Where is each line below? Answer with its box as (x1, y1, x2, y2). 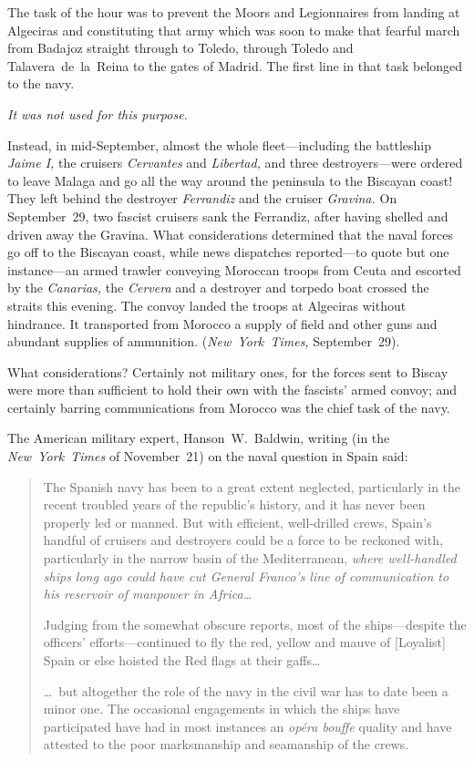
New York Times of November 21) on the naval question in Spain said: (7, 447, 408, 466)
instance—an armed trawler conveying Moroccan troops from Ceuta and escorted (7, 260, 461, 279)
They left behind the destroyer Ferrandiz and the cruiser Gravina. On (7, 189, 397, 208)
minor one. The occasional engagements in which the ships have (43, 699, 400, 718)
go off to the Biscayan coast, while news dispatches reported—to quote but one (7, 242, 449, 262)
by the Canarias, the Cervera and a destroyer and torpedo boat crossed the (7, 278, 429, 297)
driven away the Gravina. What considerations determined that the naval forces (7, 224, 453, 243)
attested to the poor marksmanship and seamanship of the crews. (43, 735, 409, 754)
